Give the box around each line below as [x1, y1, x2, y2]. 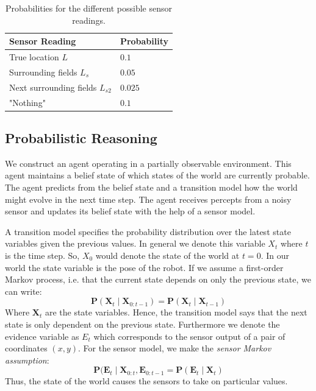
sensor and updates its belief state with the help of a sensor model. [5, 205, 256, 217]
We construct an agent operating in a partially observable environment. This [5, 157, 292, 169]
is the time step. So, [5, 249, 80, 262]
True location [9, 51, 59, 63]
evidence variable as [5, 329, 79, 342]
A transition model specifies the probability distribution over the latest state [5, 225, 291, 238]
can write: [5, 284, 42, 297]
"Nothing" [9, 96, 46, 108]
